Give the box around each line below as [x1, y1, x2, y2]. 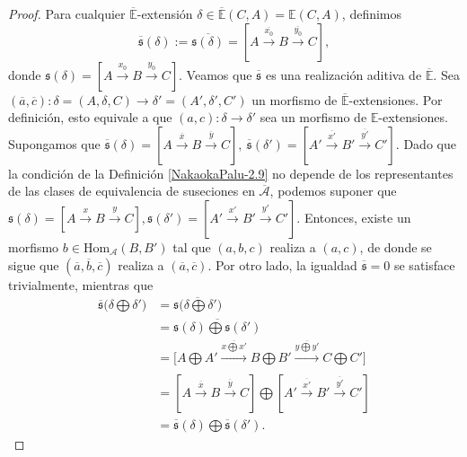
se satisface [393, 255, 455, 274]
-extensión [137, 4, 193, 22]
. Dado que [395, 134, 456, 153]
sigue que [8, 255, 59, 274]
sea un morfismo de [260, 108, 367, 127]
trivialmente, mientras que [8, 275, 154, 294]
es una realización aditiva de [265, 65, 422, 83]
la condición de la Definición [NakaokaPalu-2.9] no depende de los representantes [8, 163, 454, 182]
